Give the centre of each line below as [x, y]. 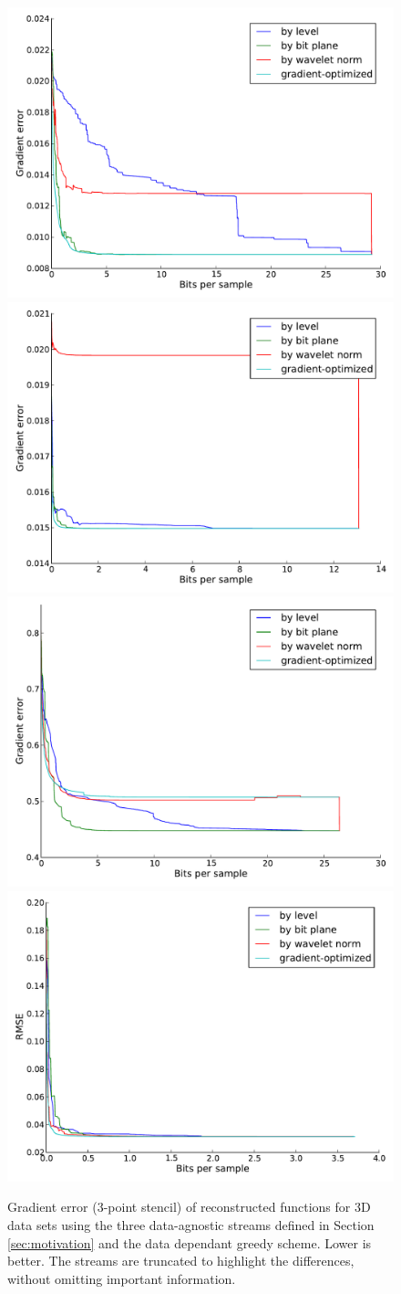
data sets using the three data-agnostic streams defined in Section [191, 1224]
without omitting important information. [122, 1278]
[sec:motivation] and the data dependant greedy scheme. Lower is [190, 1242]
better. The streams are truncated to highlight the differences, [181, 1261]
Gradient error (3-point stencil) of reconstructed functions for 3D [189, 1207]
